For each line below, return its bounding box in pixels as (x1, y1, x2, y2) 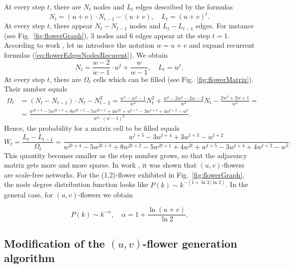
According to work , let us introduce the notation (4, 40, 154, 50)
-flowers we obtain (78, 189, 133, 199)
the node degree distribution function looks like (4, 179, 148, 189)
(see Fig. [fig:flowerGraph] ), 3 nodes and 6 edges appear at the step (4, 30, 210, 40)
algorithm (4, 250, 55, 265)
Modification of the (4, 235, 105, 251)
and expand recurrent (189, 40, 255, 50)
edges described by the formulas (135, 1, 233, 11)
